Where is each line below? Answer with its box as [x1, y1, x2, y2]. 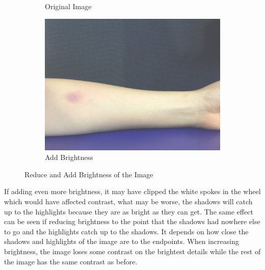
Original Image [45, 1, 92, 11]
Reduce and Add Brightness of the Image [24, 169, 153, 179]
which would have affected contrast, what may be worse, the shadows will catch [4, 196, 253, 206]
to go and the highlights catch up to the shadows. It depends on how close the [4, 226, 249, 236]
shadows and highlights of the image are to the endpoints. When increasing [4, 236, 239, 247]
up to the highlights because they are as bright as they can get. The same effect [4, 206, 253, 217]
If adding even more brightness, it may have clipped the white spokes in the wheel [4, 186, 261, 197]
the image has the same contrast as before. [4, 256, 138, 266]
